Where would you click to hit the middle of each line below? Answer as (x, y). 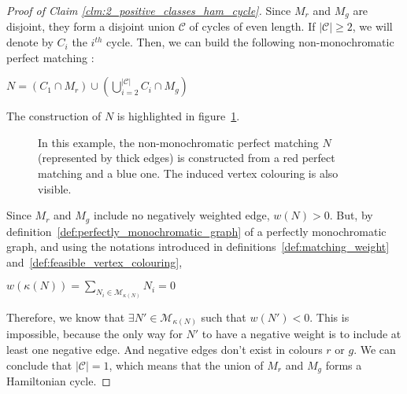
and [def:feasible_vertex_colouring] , (94, 261)
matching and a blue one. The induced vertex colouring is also (188, 173)
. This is (329, 317)
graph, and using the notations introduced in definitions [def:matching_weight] (198, 247)
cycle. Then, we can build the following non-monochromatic (250, 42)
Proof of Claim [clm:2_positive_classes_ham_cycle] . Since (149, 10)
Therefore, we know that (66, 317)
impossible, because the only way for (94, 334)
